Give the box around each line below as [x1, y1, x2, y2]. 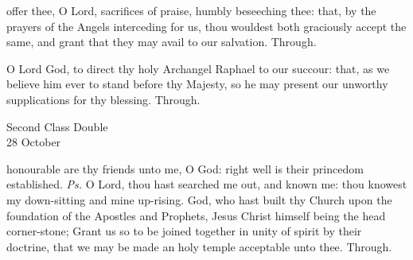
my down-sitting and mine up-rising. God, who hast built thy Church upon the [6, 191, 392, 208]
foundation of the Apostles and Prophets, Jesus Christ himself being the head [6, 207, 386, 223]
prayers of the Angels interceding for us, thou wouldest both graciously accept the [6, 17, 407, 34]
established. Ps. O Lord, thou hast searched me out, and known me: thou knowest [6, 176, 407, 192]
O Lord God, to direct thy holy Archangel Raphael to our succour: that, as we [6, 60, 390, 76]
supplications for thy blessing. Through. [6, 91, 201, 107]
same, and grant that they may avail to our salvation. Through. [6, 33, 317, 50]
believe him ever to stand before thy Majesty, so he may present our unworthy [6, 76, 388, 92]
